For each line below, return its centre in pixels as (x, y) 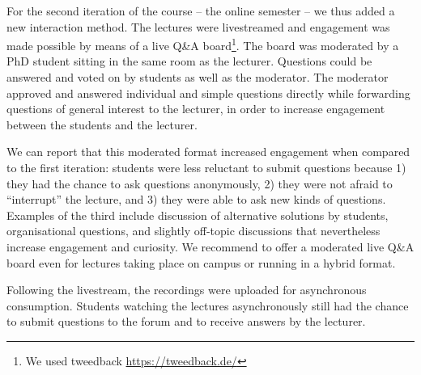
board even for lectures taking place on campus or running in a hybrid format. (201, 262)
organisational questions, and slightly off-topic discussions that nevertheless (193, 231)
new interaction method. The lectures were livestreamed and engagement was (198, 26)
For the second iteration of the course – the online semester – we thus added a (201, 11)
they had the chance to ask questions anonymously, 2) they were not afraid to (200, 183)
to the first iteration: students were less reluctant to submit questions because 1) (206, 167)
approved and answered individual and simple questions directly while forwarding (208, 93)
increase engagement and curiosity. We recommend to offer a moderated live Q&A (210, 246)
